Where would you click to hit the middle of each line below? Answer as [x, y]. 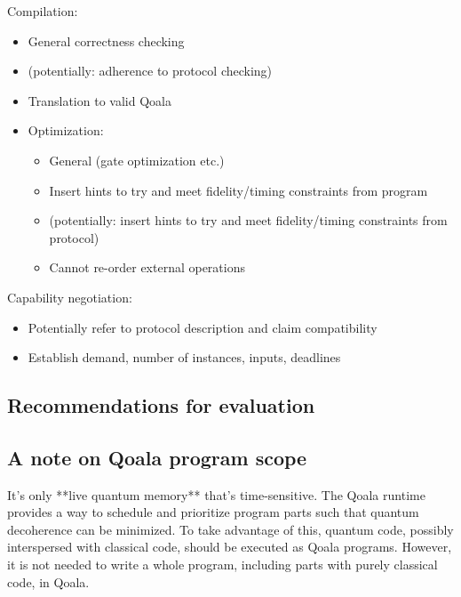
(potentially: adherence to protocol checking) [150, 71]
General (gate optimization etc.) [137, 160]
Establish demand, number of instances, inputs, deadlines [184, 357]
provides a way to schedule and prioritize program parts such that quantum [213, 512]
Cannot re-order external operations [147, 267]
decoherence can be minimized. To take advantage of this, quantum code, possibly [230, 529]
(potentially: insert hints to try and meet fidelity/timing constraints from [248, 220]
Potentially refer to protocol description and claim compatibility [203, 327]
